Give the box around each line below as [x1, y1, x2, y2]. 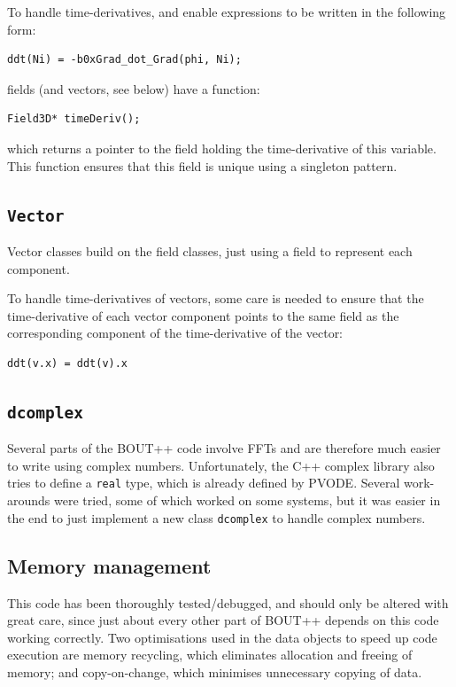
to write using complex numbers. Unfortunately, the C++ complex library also [7, 456, 435, 474]
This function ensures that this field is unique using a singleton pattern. [7, 156, 398, 175]
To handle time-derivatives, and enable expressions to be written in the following [7, 3, 446, 20]
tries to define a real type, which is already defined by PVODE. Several [7, 473, 400, 492]
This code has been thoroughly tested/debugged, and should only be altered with [7, 593, 449, 612]
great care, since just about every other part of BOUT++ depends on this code [7, 611, 439, 629]
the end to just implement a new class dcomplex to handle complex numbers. [7, 508, 426, 527]
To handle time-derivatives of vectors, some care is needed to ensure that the [7, 289, 424, 308]
